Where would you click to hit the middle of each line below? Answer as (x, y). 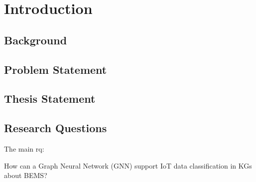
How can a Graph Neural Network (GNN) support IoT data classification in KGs (128, 165)
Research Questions (56, 128)
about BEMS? (26, 175)
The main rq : (24, 148)
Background (36, 40)
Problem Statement (56, 69)
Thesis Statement (50, 98)
